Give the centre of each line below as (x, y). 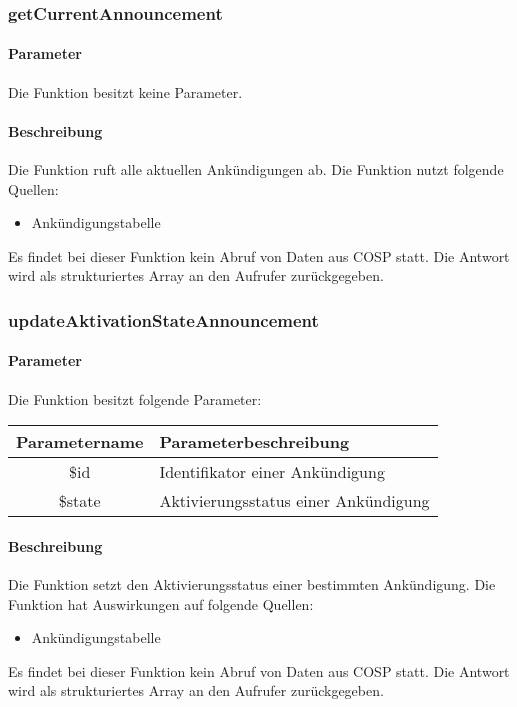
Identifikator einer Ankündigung (272, 472)
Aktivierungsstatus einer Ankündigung (294, 501)
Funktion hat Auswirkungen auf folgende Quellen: (161, 603)
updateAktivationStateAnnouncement (163, 319)
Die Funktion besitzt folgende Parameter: (135, 398)
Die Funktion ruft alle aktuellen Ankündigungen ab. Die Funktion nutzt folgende (256, 169)
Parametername (80, 442)
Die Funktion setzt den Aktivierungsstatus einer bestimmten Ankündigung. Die (252, 584)
